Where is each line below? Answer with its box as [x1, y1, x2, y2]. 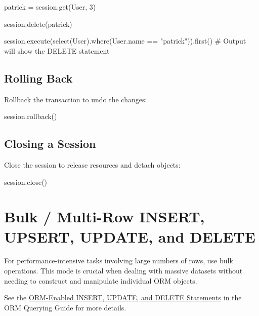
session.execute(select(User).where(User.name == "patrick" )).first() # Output [4, 35, 246, 46]
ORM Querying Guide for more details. [4, 302, 126, 312]
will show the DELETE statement [4, 45, 110, 56]
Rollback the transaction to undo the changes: [4, 94, 147, 104]
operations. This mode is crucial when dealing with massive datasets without [4, 265, 243, 276]
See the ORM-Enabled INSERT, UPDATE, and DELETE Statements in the [4, 292, 242, 303]
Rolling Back [4, 70, 73, 86]
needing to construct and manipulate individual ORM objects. [4, 275, 197, 286]
